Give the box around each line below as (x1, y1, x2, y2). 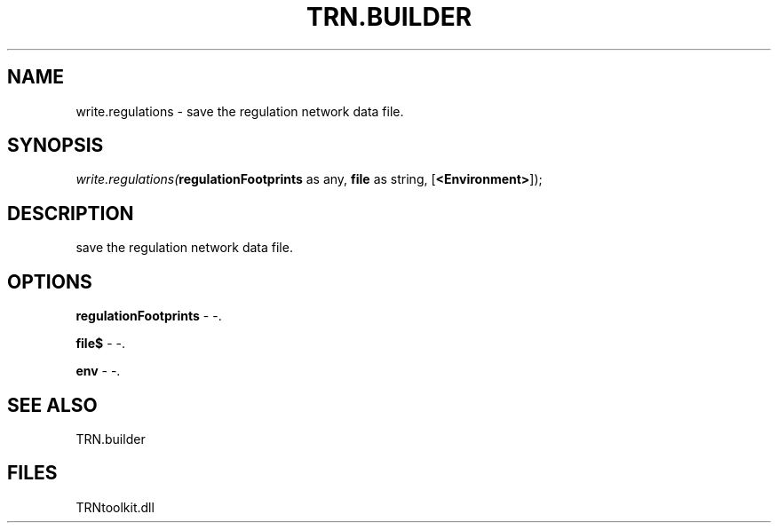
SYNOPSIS (7, 134, 104, 157)
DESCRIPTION (7, 202, 134, 225)
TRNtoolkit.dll (75, 499, 155, 515)
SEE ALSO (7, 393, 98, 416)
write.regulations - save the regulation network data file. (75, 103, 404, 119)
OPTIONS (7, 270, 92, 293)
